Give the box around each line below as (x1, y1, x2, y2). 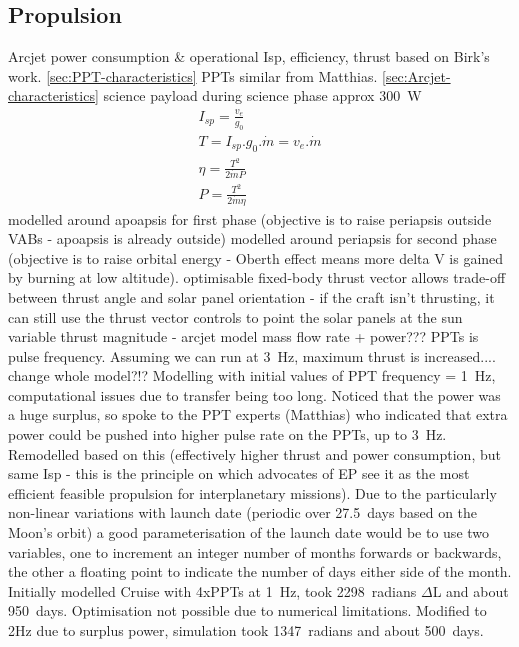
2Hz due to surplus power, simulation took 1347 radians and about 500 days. (8, 620, 484, 640)
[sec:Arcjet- (382, 65, 451, 86)
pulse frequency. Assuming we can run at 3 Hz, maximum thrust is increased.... (8, 345, 496, 366)
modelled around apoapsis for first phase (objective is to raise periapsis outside (8, 208, 492, 229)
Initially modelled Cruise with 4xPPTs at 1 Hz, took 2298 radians (8, 580, 417, 601)
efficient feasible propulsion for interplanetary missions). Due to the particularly (8, 482, 497, 503)
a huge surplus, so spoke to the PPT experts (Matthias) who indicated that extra (8, 404, 508, 425)
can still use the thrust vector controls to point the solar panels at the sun (8, 306, 463, 327)
